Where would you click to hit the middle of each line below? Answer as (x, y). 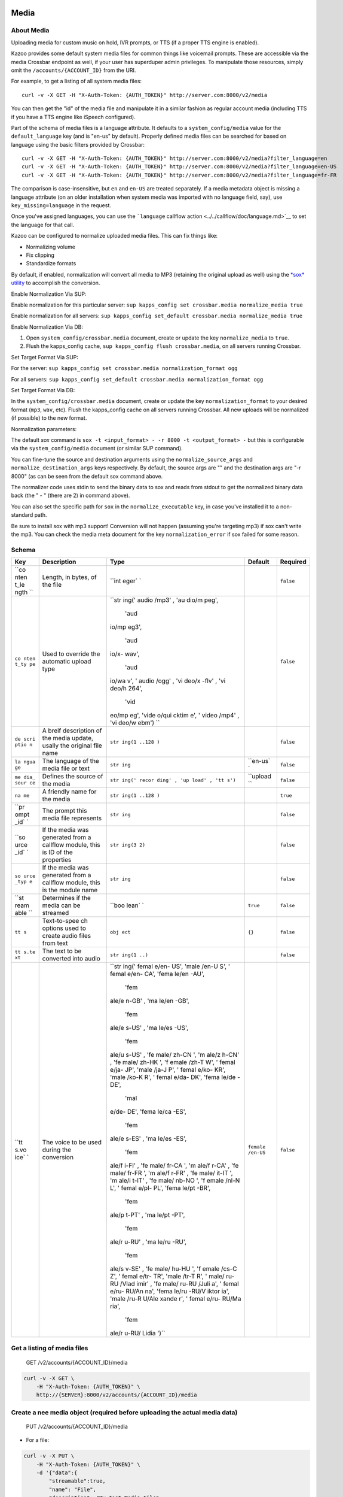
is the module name (70, 890)
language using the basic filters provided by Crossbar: (78, 144)
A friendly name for (69, 792)
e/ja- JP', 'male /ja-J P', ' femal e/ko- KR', (168, 1070)
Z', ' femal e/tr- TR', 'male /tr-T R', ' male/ (167, 1277)
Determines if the (66, 898)
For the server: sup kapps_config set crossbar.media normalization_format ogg (125, 368)
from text (55, 943)
